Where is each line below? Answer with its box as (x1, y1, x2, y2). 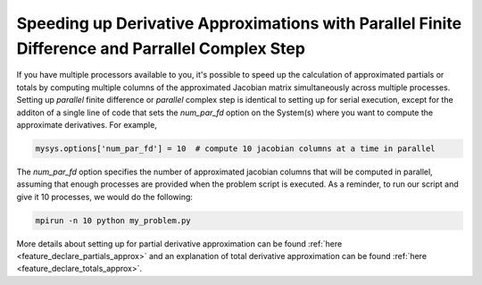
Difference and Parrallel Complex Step (16, 38, 305, 58)
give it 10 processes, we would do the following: (16, 191, 194, 202)
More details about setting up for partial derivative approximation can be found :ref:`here (16, 238, 343, 249)
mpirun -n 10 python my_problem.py (35, 215, 191, 225)
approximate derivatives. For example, (16, 119, 158, 130)
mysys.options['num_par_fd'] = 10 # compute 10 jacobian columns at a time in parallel (35, 143, 436, 154)
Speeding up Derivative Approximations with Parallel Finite (16, 13, 462, 33)
